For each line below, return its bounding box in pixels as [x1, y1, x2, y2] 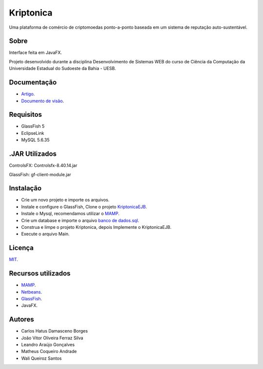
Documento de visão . [21, 98, 64, 104]
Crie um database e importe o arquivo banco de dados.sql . [21, 217, 139, 223]
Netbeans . [21, 289, 42, 295]
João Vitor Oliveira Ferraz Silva [21, 335, 84, 341]
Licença [9, 244, 34, 252]
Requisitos [9, 111, 42, 119]
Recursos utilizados [9, 269, 71, 277]
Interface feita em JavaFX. [9, 50, 62, 55]
